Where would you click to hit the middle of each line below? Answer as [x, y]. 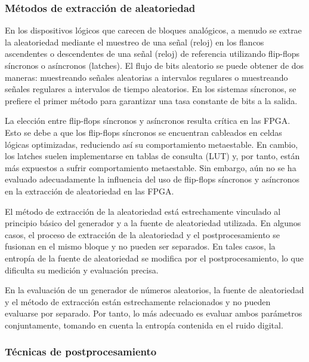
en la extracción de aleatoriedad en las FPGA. [89, 191]
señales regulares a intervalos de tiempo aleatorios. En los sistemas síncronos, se [151, 89]
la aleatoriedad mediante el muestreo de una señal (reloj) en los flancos [135, 42]
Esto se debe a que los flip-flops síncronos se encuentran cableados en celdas [143, 132]
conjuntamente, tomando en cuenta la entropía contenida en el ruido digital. [144, 325]
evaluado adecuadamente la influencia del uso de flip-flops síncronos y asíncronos [152, 179]
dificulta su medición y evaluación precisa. [82, 270]
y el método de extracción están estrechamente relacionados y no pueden [138, 301]
